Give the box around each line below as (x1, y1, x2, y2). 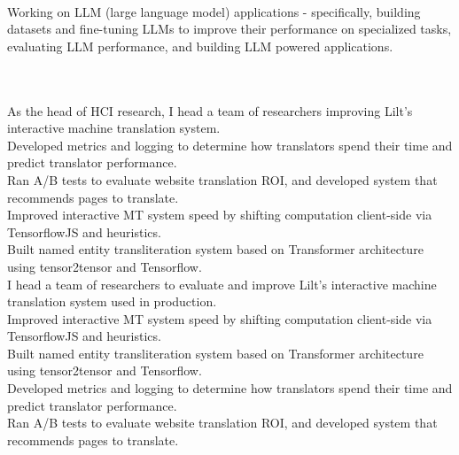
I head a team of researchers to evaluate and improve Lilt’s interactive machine (7, 274, 437, 293)
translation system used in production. (7, 292, 217, 311)
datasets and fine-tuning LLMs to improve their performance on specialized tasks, (7, 19, 452, 38)
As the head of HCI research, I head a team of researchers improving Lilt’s (7, 101, 413, 120)
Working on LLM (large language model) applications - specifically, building (7, 2, 421, 20)
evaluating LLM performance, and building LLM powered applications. (7, 36, 393, 55)
